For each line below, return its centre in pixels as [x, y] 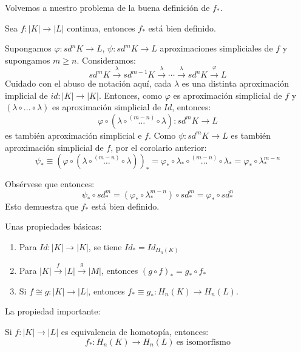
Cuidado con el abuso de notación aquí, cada [88, 83]
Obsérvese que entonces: [50, 184]
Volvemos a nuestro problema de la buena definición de [107, 7]
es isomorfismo [203, 342]
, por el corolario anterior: [159, 147]
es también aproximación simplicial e [73, 135]
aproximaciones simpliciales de [216, 48]
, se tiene [105, 246]
